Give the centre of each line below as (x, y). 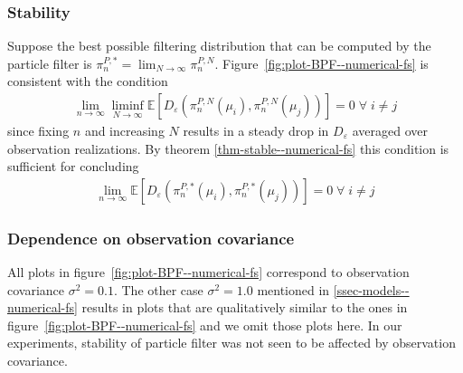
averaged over (390, 131)
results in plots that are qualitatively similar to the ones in (245, 307)
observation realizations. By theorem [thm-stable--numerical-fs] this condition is (228, 148)
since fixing (38, 131)
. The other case (158, 289)
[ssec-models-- (371, 289)
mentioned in (293, 289)
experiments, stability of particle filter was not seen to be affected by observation (231, 343)
